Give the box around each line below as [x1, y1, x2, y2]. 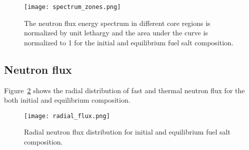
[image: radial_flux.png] [24, 112, 110, 120]
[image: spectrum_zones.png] [24, 3, 121, 10]
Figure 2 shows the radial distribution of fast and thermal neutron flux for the [4, 85, 245, 95]
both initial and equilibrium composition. [4, 95, 130, 105]
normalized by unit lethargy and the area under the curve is [24, 27, 208, 38]
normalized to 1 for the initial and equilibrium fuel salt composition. [24, 37, 233, 47]
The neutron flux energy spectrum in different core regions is [24, 17, 210, 28]
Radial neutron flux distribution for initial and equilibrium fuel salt [24, 127, 230, 137]
